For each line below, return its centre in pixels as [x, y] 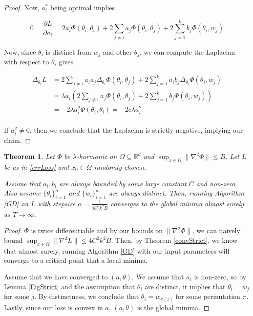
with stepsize [57, 203]
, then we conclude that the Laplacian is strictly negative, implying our [136, 130]
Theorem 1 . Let [30, 156]
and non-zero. [217, 183]
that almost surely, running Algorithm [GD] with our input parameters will [117, 250]
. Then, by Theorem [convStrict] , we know [174, 240]
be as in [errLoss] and [36, 167]
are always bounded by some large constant [123, 183]
